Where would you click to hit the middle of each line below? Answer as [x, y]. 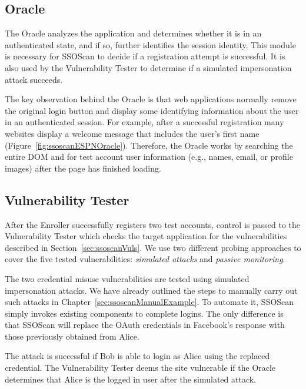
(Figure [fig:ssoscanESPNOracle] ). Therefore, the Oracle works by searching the [149, 145]
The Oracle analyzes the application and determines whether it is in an [133, 33]
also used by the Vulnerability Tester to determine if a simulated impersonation [148, 67]
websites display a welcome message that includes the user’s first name [132, 133]
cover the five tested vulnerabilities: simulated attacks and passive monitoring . [145, 259]
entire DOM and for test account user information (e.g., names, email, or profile [149, 157]
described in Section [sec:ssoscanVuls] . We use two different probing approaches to [153, 247]
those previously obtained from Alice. [72, 336]
